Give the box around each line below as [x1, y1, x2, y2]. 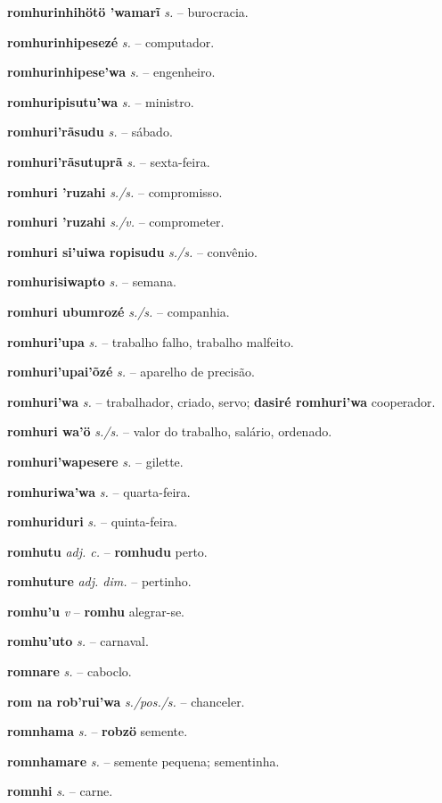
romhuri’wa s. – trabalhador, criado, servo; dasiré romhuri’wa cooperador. [7, 392, 436, 410]
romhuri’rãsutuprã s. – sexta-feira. [7, 152, 210, 170]
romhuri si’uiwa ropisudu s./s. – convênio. [7, 242, 258, 261]
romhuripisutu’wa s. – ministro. [7, 92, 194, 111]
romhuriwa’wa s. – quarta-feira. [7, 482, 191, 501]
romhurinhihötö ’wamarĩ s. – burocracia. [7, 3, 249, 21]
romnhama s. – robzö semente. [7, 722, 188, 741]
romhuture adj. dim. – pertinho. [7, 572, 192, 591]
